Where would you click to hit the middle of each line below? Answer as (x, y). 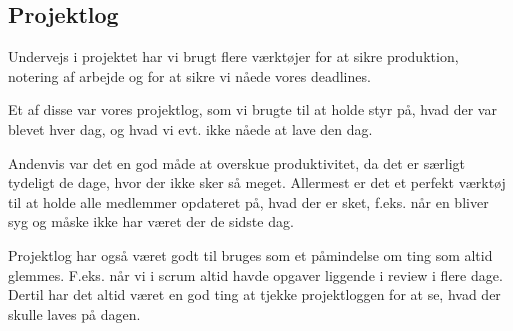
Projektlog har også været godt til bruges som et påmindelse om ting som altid (250, 254)
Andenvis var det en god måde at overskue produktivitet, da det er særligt (236, 162)
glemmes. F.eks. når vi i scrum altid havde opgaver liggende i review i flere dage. (255, 274)
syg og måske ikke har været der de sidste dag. (151, 221)
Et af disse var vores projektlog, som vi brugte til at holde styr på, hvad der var (252, 109)
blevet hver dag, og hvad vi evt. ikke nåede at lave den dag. (190, 128)
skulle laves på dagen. (74, 313)
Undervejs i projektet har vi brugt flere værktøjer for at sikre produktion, (233, 56)
